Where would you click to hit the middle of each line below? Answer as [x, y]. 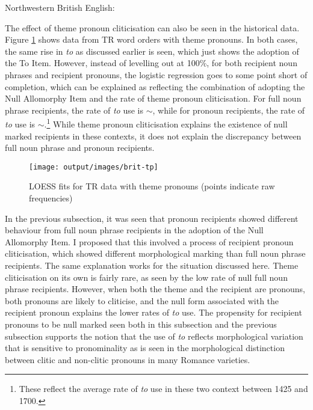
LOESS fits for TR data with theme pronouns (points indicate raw [152, 186]
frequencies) [51, 198]
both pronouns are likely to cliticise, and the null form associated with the [142, 300]
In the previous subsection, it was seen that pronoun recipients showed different [152, 218]
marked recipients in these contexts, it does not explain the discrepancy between [153, 136]
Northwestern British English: [60, 7]
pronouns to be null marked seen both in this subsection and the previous [141, 324]
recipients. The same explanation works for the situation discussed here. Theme [152, 265]
